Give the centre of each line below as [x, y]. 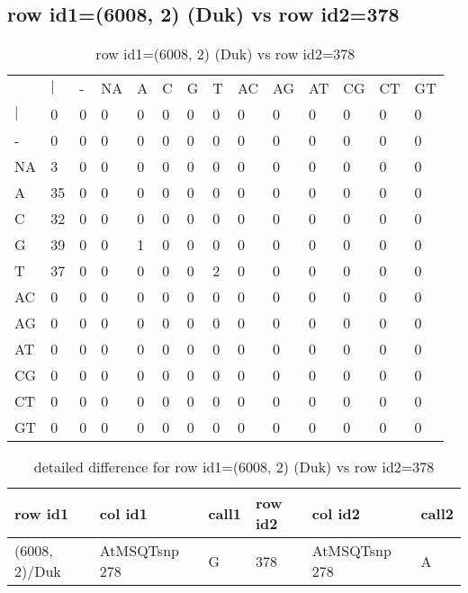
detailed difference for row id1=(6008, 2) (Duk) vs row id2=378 [234, 467]
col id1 [123, 513]
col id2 [336, 513]
